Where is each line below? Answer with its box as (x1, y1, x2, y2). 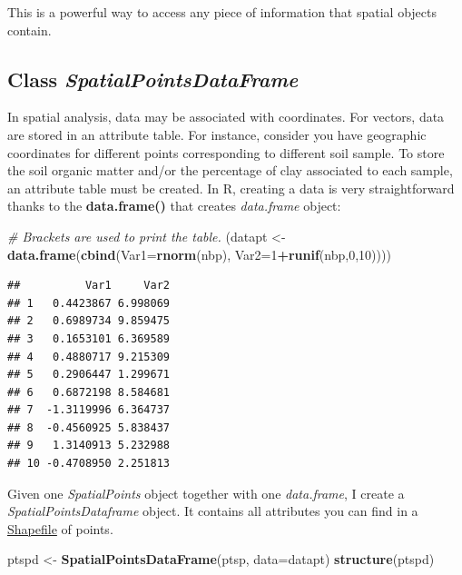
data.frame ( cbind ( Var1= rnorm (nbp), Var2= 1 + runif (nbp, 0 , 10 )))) (7, 244, 391, 263)
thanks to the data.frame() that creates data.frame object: (7, 196, 341, 215)
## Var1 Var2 (7, 279, 170, 292)
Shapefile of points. (7, 519, 113, 538)
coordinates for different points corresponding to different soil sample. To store (7, 143, 445, 162)
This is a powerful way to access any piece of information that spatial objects (7, 3, 437, 21)
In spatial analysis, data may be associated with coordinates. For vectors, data (7, 107, 445, 126)
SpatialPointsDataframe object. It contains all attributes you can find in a (7, 501, 418, 520)
